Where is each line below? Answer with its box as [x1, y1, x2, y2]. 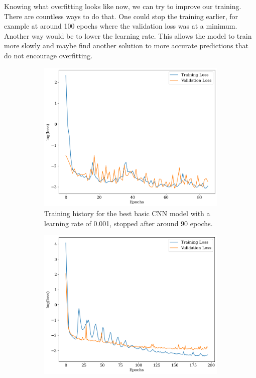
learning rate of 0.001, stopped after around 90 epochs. [44, 218, 213, 228]
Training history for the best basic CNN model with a [44, 208, 210, 218]
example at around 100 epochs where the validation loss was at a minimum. [4, 21, 237, 31]
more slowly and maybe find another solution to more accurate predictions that [4, 40, 248, 51]
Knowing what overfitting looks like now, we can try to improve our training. [4, 1, 241, 11]
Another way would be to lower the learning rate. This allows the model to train [4, 30, 252, 41]
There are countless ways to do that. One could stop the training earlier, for [4, 11, 238, 21]
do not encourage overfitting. [4, 50, 93, 60]
